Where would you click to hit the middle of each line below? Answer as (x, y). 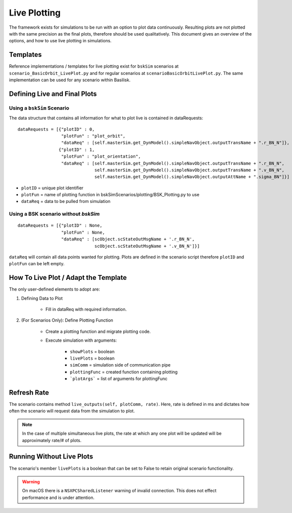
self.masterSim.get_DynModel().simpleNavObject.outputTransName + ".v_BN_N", (189, 170)
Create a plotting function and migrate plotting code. (98, 331)
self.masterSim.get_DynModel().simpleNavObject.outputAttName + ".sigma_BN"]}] (192, 177)
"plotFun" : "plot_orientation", (101, 156)
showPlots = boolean (92, 351)
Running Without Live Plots (51, 457)
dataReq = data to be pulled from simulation (66, 202)
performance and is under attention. (58, 497)
